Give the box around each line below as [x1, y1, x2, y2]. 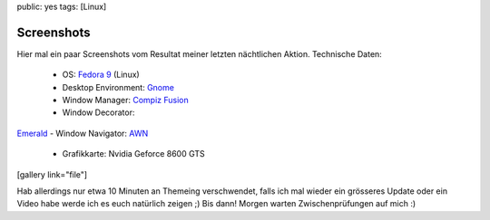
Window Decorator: [62, 107, 135, 118]
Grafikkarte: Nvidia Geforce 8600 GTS [62, 148, 205, 159]
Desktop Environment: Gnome [62, 81, 174, 92]
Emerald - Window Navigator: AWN [16, 128, 149, 139]
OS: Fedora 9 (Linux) [62, 69, 140, 81]
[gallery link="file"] [16, 168, 88, 180]
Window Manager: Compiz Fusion [62, 95, 190, 106]
